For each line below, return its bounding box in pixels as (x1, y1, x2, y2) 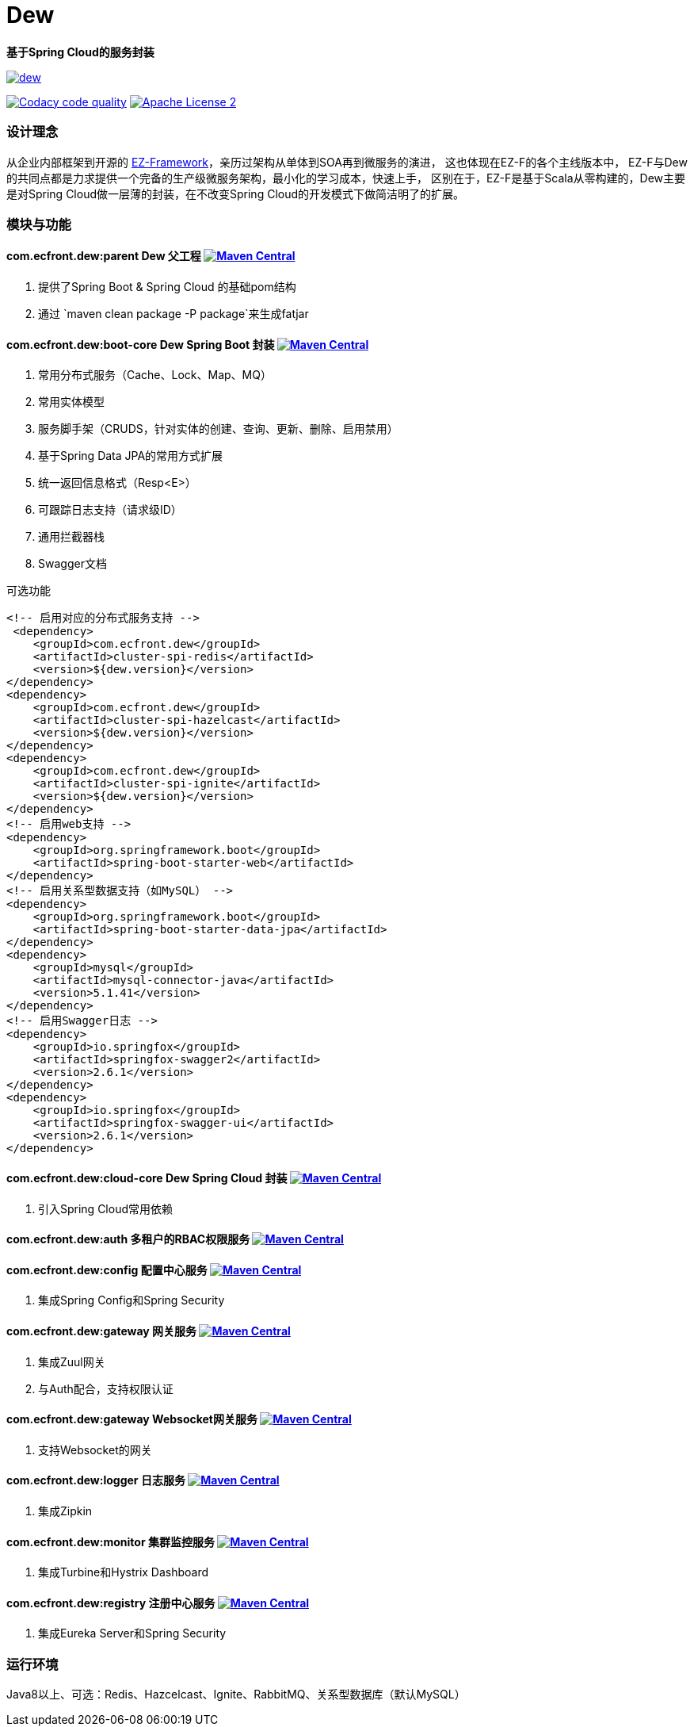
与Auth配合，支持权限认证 (38, 1381, 173, 1396)
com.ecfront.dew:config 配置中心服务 (6, 1262, 208, 1277)
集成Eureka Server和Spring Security (38, 1626, 227, 1641)
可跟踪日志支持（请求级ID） (38, 503, 182, 517)
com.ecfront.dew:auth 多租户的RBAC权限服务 (6, 1232, 250, 1246)
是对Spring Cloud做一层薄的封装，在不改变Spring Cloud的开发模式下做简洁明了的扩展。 (6, 186, 465, 201)
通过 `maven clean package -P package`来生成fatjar (38, 307, 309, 321)
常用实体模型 (38, 395, 105, 409)
